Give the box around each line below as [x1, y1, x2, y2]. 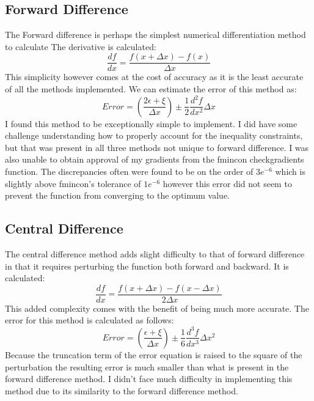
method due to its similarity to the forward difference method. [5, 384, 238, 397]
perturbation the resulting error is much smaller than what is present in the [5, 360, 289, 373]
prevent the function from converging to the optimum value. [5, 189, 230, 202]
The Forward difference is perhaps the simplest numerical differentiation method [5, 28, 306, 41]
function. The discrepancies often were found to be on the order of [5, 164, 254, 177]
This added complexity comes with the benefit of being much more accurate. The [5, 301, 309, 314]
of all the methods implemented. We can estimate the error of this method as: [5, 83, 297, 95]
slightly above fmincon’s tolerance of [5, 177, 141, 189]
